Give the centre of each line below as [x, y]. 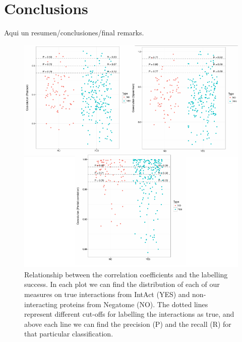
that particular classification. [69, 334]
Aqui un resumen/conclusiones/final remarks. [74, 33]
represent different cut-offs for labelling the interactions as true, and [129, 314]
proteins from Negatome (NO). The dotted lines [134, 304]
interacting [41, 304]
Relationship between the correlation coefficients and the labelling [126, 274]
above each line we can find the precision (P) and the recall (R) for [128, 324]
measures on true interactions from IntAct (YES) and [107, 294]
